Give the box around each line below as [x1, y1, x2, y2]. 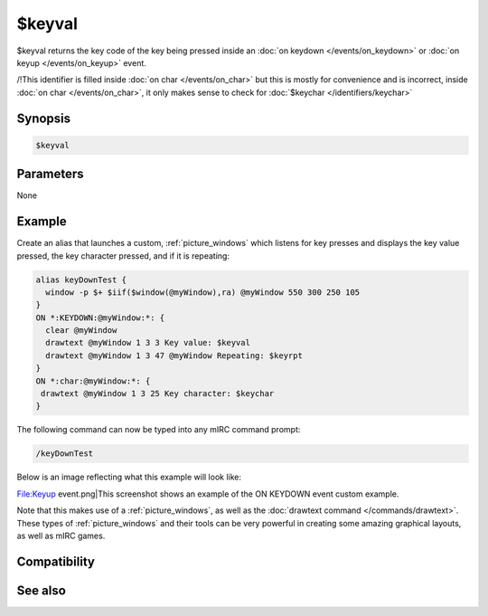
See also [16, 583, 67, 598]
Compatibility [16, 554, 95, 569]
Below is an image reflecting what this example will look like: [16, 471, 242, 483]
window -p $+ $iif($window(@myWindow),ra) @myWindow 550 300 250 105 [45, 287, 361, 298]
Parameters [16, 166, 84, 182]
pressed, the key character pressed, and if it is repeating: [16, 250, 230, 261]
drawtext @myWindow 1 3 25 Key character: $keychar [41, 389, 275, 399]
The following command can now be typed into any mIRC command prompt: [16, 424, 301, 435]
